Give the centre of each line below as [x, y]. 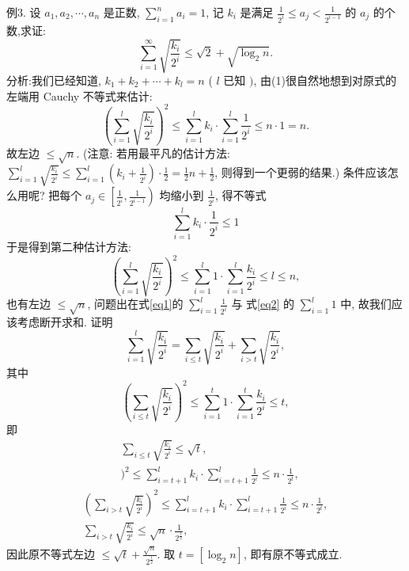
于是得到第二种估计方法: [69, 247]
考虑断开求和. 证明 [65, 322]
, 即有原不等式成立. [293, 553]
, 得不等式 [241, 195]
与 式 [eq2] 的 [263, 304]
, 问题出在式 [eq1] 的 [135, 304]
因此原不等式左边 [51, 553]
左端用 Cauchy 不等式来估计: [80, 95]
